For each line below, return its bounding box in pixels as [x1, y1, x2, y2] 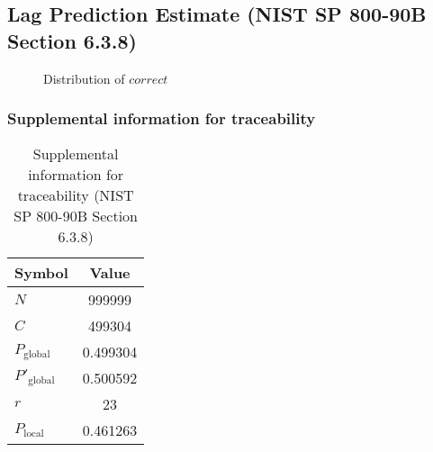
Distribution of [43, 68, 125, 87]
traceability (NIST [17, 185, 134, 206]
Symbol [14, 262, 68, 284]
